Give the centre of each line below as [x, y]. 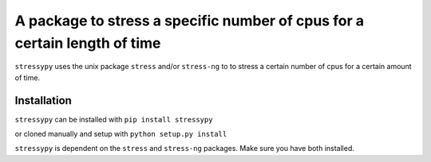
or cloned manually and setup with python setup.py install [121, 134]
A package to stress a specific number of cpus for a [190, 21]
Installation [43, 100]
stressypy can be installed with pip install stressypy [114, 119]
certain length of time [88, 43]
